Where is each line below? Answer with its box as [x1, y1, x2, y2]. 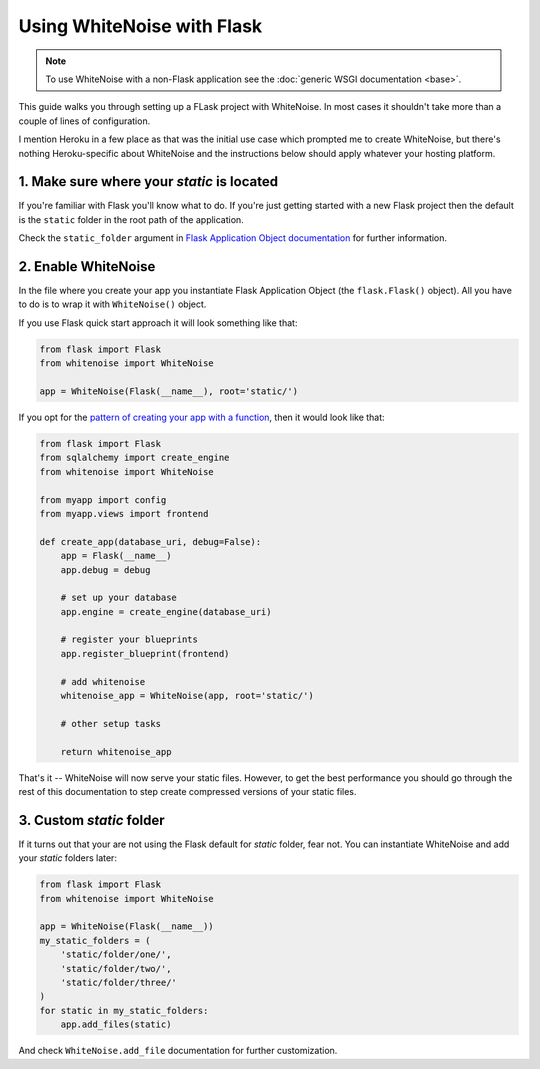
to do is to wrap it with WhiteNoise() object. [18, 298, 207, 310]
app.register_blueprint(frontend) [60, 648, 230, 659]
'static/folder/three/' [60, 976, 177, 988]
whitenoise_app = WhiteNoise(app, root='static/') [60, 690, 314, 702]
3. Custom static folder [18, 811, 165, 829]
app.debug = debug [60, 564, 151, 575]
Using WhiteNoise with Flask [18, 15, 263, 37]
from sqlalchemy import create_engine [39, 452, 230, 464]
